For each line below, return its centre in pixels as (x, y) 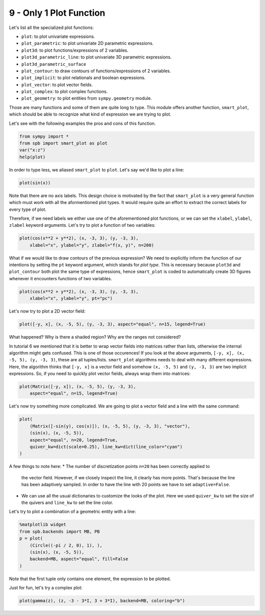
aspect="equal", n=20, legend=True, (74, 440)
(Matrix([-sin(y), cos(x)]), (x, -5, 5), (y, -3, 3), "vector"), (110, 426)
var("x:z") (32, 150)
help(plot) (32, 157)
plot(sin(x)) (35, 183)
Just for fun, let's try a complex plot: (46, 588)
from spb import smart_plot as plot (64, 143)
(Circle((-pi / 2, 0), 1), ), (66, 545)
